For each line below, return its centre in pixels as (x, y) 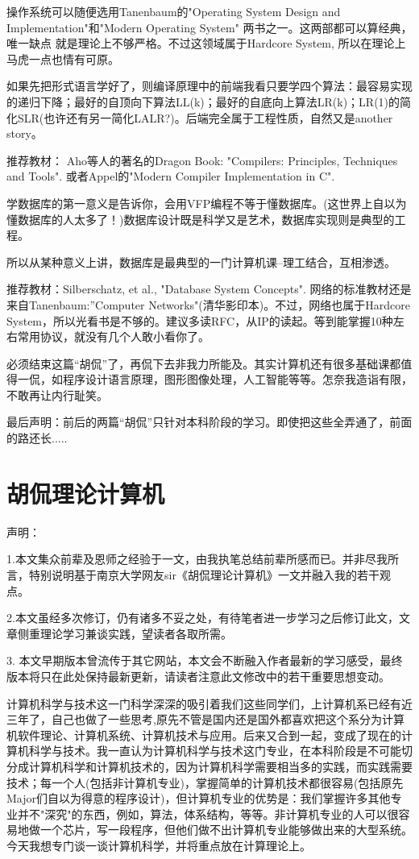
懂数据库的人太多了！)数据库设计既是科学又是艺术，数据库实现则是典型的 (201, 219)
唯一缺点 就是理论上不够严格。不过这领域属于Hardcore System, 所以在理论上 (206, 43)
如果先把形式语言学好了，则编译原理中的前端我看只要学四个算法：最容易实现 (209, 86)
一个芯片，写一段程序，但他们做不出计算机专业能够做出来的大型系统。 (226, 830)
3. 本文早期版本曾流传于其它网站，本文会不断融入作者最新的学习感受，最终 (205, 660)
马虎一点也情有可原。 (63, 58)
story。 (25, 133)
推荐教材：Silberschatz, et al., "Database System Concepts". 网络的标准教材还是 (209, 289)
